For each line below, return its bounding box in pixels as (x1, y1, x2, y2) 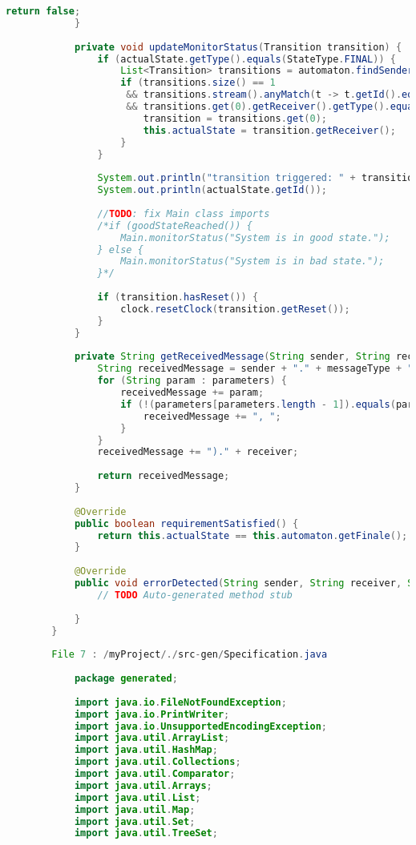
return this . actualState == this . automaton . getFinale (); (97, 529, 408, 541)
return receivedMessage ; (97, 470, 230, 482)
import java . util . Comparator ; (74, 768, 236, 779)
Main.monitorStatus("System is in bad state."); (120, 256, 385, 268)
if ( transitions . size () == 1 (120, 77, 276, 89)
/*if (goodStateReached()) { (97, 219, 252, 231)
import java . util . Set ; (74, 815, 196, 827)
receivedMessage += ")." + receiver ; (97, 446, 299, 458)
